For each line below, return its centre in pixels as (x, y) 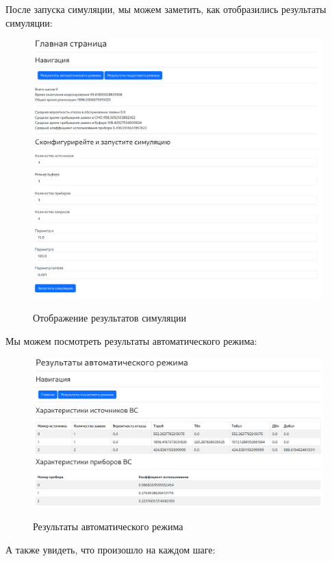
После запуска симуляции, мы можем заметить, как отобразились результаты (166, 9)
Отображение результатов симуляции (110, 318)
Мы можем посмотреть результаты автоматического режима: (131, 341)
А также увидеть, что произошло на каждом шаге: (111, 549)
